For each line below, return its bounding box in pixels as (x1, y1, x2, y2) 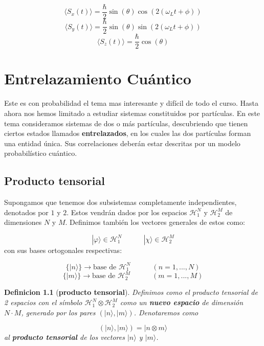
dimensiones (4, 217, 42, 227)
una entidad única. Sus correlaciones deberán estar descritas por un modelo (4, 137, 240, 148)
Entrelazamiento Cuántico (4, 68, 191, 89)
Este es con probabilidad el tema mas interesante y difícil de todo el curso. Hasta (4, 98, 258, 108)
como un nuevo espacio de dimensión (120, 297, 244, 308)
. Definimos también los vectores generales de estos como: (65, 217, 245, 227)
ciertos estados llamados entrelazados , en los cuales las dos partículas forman (4, 128, 251, 139)
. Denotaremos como (134, 307, 199, 317)
